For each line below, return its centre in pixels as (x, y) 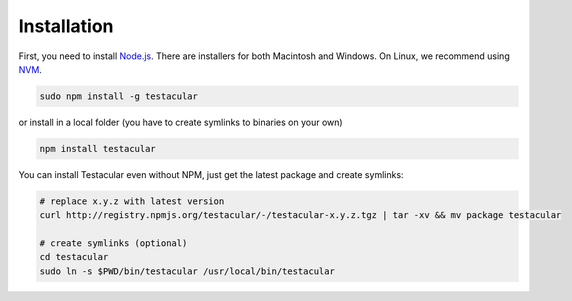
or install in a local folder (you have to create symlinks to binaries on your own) (181, 122)
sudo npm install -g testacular (119, 96)
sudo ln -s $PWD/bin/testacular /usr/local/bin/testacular (187, 271)
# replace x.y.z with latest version (132, 201)
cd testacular (74, 257)
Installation (66, 26)
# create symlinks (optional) (113, 243)
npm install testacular (98, 148)
